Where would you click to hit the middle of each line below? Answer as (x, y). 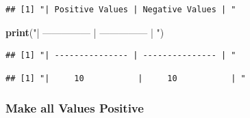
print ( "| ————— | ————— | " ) (85, 32)
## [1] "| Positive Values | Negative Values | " (121, 10)
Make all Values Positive (75, 108)
